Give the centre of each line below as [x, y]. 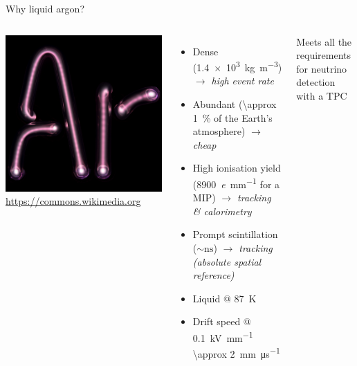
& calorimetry [222, 211]
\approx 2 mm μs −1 [236, 353]
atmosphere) [219, 131]
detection [316, 82]
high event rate [242, 81]
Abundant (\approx [235, 104]
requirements [324, 55]
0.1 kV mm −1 [223, 337]
